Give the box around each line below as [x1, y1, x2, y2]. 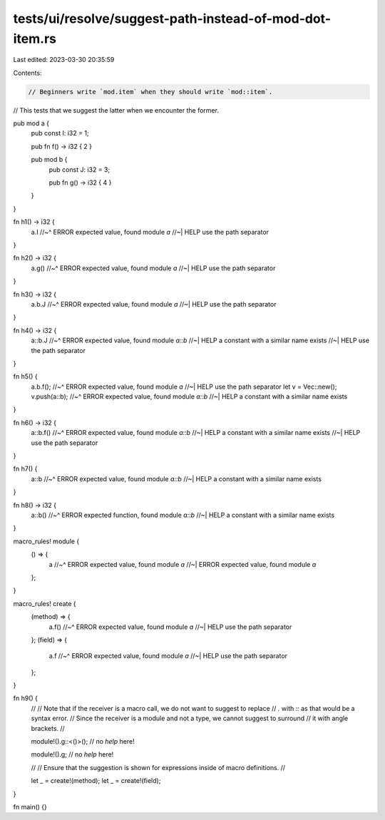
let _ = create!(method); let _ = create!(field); [31, 777, 161, 785]
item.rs [13, 31, 57, 46]
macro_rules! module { [13, 537, 80, 545]
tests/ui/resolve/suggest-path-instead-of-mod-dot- [13, 11, 332, 26]
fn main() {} [13, 802, 48, 811]
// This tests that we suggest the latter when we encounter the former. [13, 106, 219, 114]
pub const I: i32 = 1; [31, 129, 89, 138]
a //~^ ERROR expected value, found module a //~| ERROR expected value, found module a [48, 560, 317, 568]
